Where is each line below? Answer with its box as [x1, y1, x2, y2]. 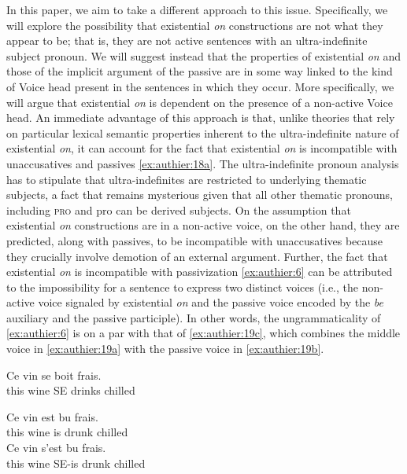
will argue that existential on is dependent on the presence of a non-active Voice [6, 94, 393, 110]
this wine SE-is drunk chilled [6, 454, 146, 471]
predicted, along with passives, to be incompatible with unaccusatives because [6, 232, 383, 248]
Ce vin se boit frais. [6, 366, 102, 383]
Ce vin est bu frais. [6, 408, 98, 424]
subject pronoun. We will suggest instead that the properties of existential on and [6, 47, 401, 64]
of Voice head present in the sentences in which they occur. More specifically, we [6, 78, 394, 94]
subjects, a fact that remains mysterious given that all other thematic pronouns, [6, 186, 394, 203]
